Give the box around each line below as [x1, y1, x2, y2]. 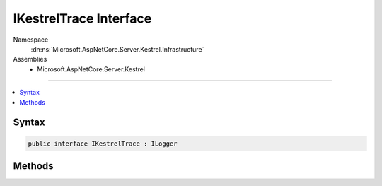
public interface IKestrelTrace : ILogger [28, 139, 178, 148]
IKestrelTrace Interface [13, 11, 152, 26]
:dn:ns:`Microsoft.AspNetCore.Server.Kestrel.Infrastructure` [30, 45, 204, 53]
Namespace [13, 35, 49, 44]
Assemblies [13, 55, 47, 64]
